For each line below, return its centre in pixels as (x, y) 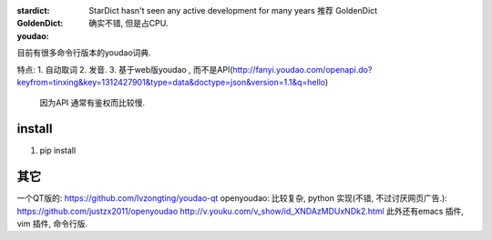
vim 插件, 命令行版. (52, 224)
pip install (58, 151)
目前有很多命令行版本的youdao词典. (84, 53)
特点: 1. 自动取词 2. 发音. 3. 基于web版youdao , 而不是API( (125, 69)
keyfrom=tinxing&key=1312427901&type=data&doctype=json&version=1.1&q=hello (171, 82)
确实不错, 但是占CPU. (128, 24)
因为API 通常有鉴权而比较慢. (92, 103)
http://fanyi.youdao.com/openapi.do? (302, 69)
